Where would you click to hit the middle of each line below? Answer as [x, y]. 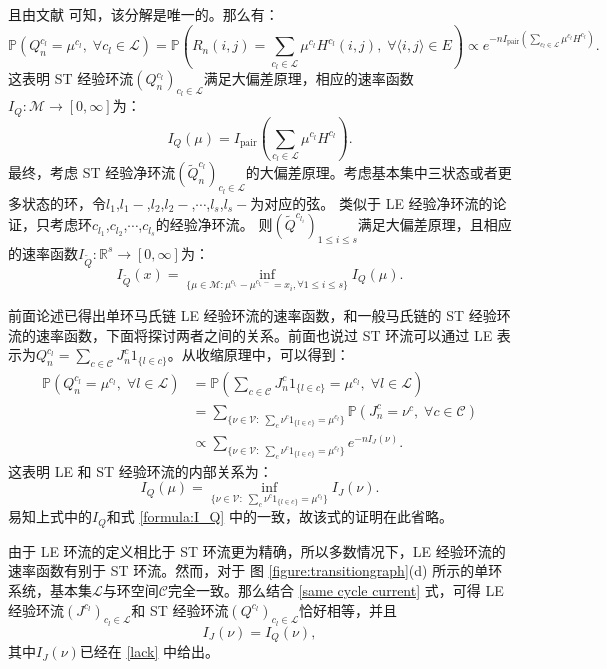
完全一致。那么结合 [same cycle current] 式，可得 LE [335, 589]
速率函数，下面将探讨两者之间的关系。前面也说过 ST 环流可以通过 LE [264, 334]
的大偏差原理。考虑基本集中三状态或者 [371, 172]
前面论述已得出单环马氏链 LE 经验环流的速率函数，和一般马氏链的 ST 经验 [252, 314]
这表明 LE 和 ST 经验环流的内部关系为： [140, 470]
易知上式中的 [50, 516]
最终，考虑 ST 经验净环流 [92, 172]
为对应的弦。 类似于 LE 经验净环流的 [371, 202]
